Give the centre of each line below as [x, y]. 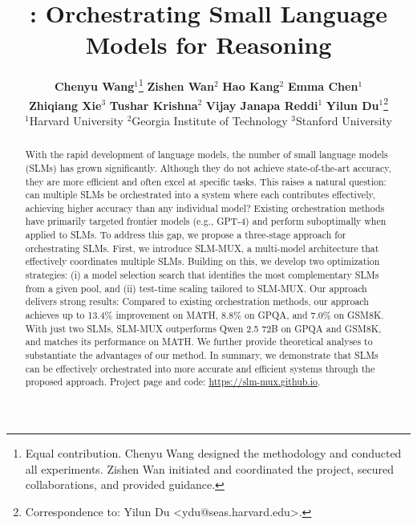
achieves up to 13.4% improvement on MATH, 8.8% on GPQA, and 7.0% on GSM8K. [204, 315]
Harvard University [76, 120]
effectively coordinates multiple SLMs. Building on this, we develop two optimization [202, 261]
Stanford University [344, 120]
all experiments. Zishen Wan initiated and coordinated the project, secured [210, 468]
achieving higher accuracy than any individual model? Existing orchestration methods [205, 208]
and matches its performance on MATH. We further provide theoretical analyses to [199, 342]
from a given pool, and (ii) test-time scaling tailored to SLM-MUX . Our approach [196, 288]
